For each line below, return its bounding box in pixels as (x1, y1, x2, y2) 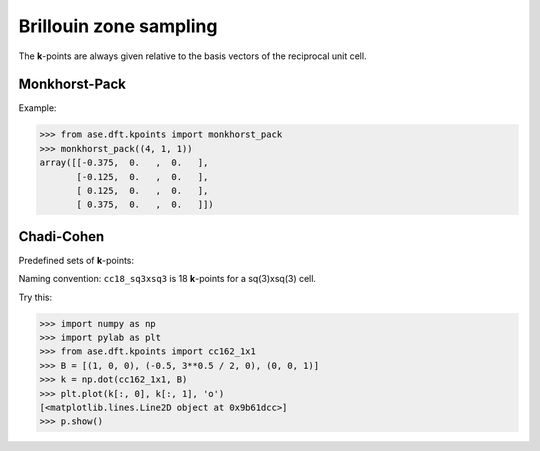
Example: (18, 102, 57, 114)
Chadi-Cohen (18, 228, 105, 245)
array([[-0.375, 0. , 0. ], (39, 157, 209, 169)
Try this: (18, 291, 53, 303)
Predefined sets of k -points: (18, 254, 135, 266)
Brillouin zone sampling (18, 15, 218, 37)
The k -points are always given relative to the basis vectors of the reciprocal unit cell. (18, 50, 367, 62)
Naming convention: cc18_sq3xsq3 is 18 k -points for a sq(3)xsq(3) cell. (18, 273, 317, 285)
